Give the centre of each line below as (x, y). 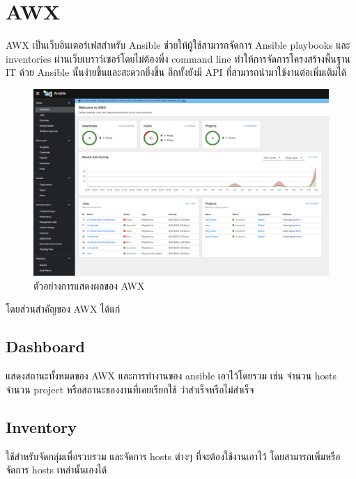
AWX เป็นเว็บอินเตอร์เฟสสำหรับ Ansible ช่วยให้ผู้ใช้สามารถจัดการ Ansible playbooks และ (178, 45)
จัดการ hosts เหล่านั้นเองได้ (56, 470)
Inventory (41, 426)
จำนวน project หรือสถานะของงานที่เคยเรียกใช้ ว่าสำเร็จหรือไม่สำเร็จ (130, 389)
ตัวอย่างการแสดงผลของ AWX (89, 285)
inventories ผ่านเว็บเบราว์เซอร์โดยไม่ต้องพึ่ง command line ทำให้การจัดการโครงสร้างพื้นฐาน (178, 58)
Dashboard (45, 346)
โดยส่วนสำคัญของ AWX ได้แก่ (63, 309)
